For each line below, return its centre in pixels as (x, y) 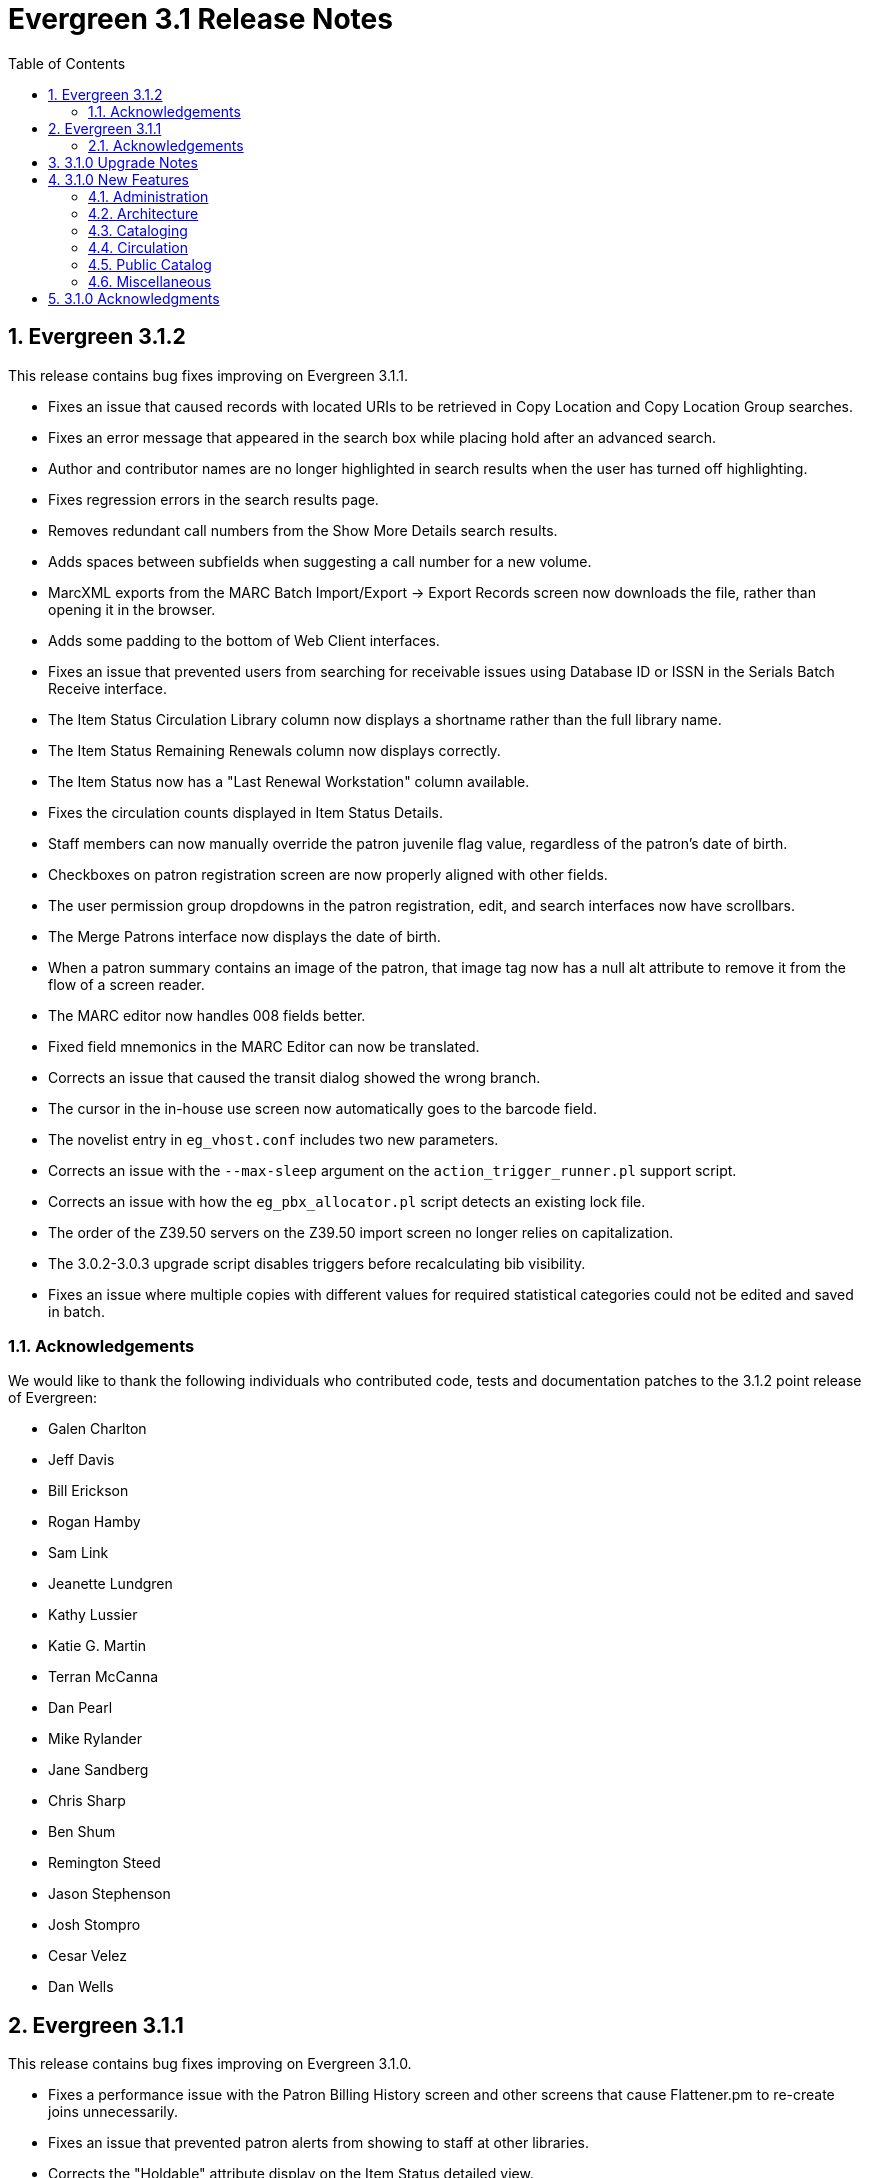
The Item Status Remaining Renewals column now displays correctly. (274, 750)
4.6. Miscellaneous (150, 281)
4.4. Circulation (138, 247)
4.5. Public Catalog (150, 264)
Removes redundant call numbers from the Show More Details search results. (303, 530)
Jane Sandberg (98, 1770)
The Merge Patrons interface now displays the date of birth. (244, 936)
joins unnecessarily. (113, 2112)
